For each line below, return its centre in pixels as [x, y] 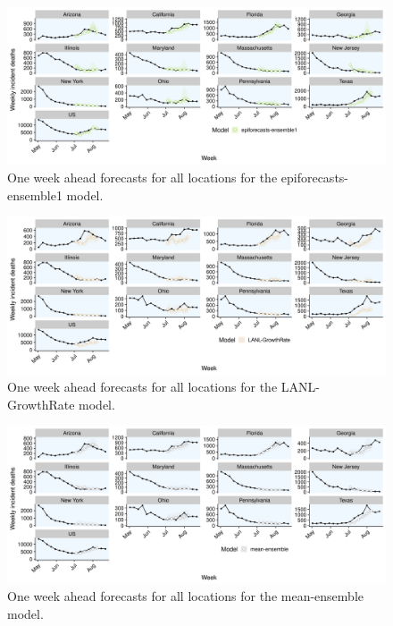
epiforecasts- [315, 177]
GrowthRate [41, 404]
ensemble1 [35, 195]
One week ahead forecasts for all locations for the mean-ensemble [185, 596]
